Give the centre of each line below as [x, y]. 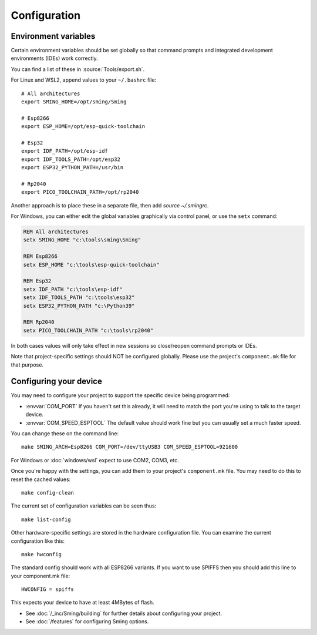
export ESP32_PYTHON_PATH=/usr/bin [72, 168]
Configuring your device [56, 382]
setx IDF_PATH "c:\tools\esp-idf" [73, 289]
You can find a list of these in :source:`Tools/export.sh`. [78, 69]
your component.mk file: [41, 576]
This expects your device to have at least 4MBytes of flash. [83, 603]
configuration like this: [38, 541]
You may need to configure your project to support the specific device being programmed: [120, 395]
